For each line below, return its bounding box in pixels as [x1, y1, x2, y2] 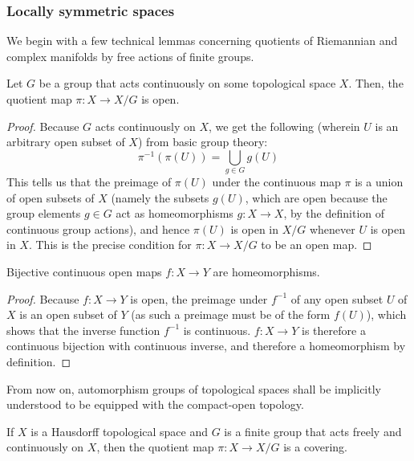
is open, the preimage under [130, 290, 268, 307]
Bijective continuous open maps [6, 263, 162, 280]
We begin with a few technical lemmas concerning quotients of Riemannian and [6, 32, 398, 49]
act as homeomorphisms [116, 205, 233, 222]
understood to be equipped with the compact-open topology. [6, 396, 304, 413]
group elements [6, 205, 81, 222]
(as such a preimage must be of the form [131, 306, 331, 323]
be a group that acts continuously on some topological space [39, 75, 336, 92]
